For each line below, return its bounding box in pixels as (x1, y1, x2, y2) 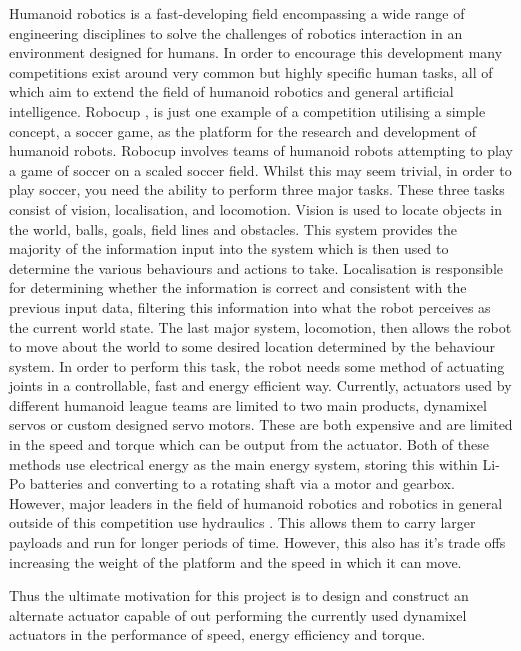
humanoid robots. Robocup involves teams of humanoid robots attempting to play (9, 140, 513, 161)
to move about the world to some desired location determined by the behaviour (9, 336, 496, 357)
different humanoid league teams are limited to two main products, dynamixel (9, 394, 487, 415)
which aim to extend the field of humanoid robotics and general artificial (9, 81, 454, 102)
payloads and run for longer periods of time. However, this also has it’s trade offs (9, 532, 506, 553)
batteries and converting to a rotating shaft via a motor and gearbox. (29, 473, 455, 494)
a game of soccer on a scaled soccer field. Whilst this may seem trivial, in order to (9, 159, 512, 180)
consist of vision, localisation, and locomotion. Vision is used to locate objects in (9, 198, 502, 219)
